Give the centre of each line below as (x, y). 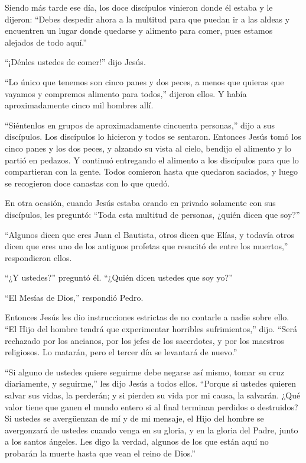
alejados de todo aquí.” (46, 42)
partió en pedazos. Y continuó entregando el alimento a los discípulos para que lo (152, 160)
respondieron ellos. (38, 257)
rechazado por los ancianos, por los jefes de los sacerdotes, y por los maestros (144, 340)
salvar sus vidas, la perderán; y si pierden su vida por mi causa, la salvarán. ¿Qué (153, 395)
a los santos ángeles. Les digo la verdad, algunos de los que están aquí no (137, 441)
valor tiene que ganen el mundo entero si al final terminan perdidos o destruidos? (152, 406)
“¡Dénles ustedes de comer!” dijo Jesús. (75, 62)
